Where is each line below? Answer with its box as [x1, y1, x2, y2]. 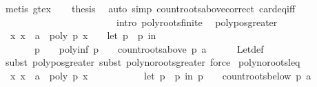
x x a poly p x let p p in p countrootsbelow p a [10, 68, 311, 82]
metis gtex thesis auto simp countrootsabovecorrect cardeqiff [5, 1, 296, 15]
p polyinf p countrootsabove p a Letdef [34, 41, 264, 55]
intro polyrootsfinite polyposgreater [116, 14, 278, 29]
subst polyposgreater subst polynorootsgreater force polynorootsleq [5, 55, 300, 69]
